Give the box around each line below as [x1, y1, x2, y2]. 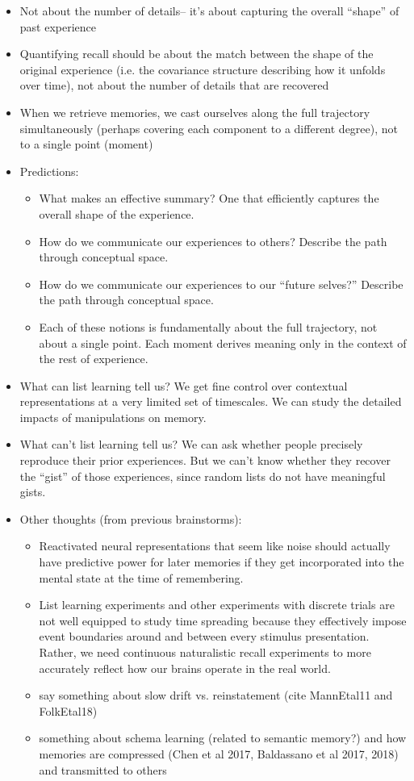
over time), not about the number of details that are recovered [19, 77, 329, 94]
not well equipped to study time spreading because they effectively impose [39, 612, 407, 629]
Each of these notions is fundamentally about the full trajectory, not [39, 318, 378, 335]
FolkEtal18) [39, 702, 98, 719]
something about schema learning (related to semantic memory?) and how [39, 729, 407, 746]
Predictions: [19, 162, 79, 179]
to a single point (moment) [19, 136, 153, 152]
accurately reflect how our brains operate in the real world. [39, 659, 331, 676]
